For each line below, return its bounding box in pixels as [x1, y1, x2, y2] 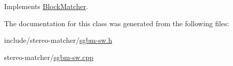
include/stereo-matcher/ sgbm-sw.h [4, 35, 112, 45]
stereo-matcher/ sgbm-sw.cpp [4, 51, 94, 62]
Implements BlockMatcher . [4, 1, 88, 11]
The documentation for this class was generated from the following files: [4, 18, 229, 28]
